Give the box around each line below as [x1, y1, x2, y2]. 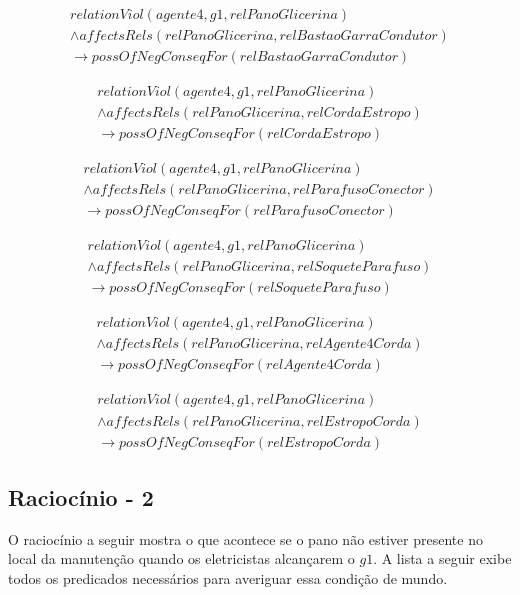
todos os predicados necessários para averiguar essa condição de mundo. [8, 567, 448, 588]
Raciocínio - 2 [8, 481, 154, 512]
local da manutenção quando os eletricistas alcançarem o [8, 548, 355, 569]
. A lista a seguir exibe [373, 548, 512, 569]
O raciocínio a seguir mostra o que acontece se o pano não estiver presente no [8, 528, 483, 549]
